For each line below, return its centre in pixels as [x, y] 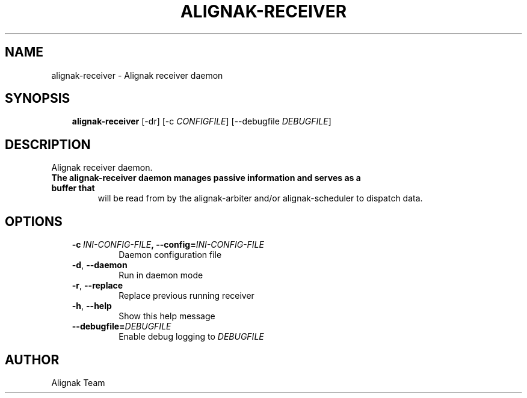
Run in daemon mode [161, 275]
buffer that [73, 188]
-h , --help [92, 306]
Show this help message [167, 316]
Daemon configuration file [170, 255]
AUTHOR [32, 360]
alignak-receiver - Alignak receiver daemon [137, 75]
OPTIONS [34, 221]
